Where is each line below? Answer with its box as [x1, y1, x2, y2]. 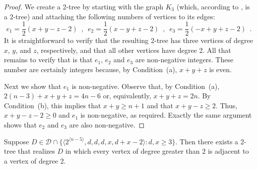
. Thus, [215, 100, 238, 110]
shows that [4, 120, 37, 129]
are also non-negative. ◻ [69, 120, 145, 129]
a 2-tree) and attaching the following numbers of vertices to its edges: [4, 11, 215, 21]
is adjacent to [207, 146, 249, 156]
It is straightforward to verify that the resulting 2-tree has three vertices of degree [4, 35, 253, 45]
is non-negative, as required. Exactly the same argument [80, 110, 252, 120]
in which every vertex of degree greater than [65, 146, 200, 156]
